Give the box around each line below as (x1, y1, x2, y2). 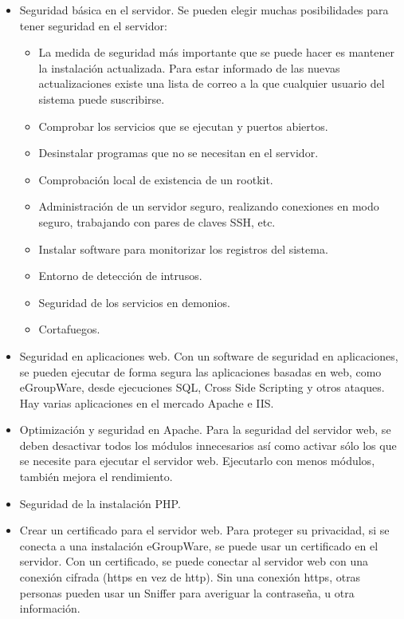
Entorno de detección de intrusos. (38, 267, 202, 284)
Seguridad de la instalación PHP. (19, 495, 181, 511)
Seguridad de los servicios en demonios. (38, 294, 230, 310)
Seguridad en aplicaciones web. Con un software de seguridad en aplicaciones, (19, 347, 398, 364)
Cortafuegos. (38, 321, 100, 337)
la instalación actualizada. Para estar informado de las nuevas (38, 59, 340, 76)
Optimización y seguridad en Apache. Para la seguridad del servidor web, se (19, 421, 391, 438)
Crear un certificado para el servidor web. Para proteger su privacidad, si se (19, 522, 390, 538)
